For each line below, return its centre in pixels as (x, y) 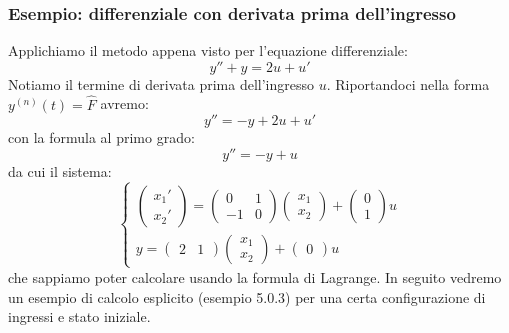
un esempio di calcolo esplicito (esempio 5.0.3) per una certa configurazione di (247, 296)
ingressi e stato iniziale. (79, 316)
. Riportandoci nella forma (408, 83)
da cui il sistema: (60, 170)
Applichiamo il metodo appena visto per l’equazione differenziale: (208, 50)
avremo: (124, 103)
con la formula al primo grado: (101, 137)
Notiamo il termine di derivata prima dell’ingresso (161, 83)
